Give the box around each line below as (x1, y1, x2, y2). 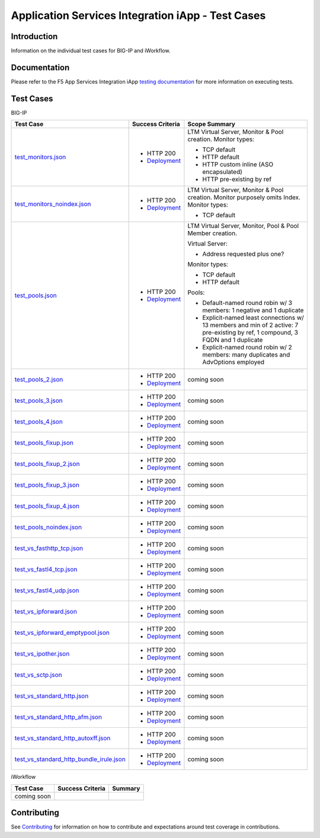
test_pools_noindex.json (14, 523, 82, 531)
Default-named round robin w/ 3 (202, 299, 293, 307)
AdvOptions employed (202, 358, 265, 367)
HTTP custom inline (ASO (202, 160, 274, 169)
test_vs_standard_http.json (14, 692, 89, 700)
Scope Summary (187, 120, 235, 129)
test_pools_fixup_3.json (14, 481, 80, 489)
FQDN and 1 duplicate (202, 336, 263, 344)
